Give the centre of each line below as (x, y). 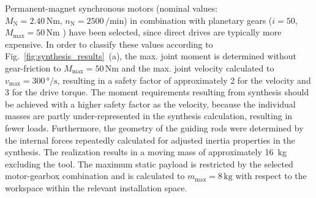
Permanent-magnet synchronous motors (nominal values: (111, 8)
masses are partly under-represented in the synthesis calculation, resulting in (149, 116)
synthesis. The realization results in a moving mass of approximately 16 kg (146, 152)
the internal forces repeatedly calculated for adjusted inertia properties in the (150, 140)
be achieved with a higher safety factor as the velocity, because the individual (150, 104)
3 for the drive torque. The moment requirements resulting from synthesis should (157, 92)
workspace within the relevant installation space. (96, 187)
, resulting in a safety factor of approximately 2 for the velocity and (184, 80)
